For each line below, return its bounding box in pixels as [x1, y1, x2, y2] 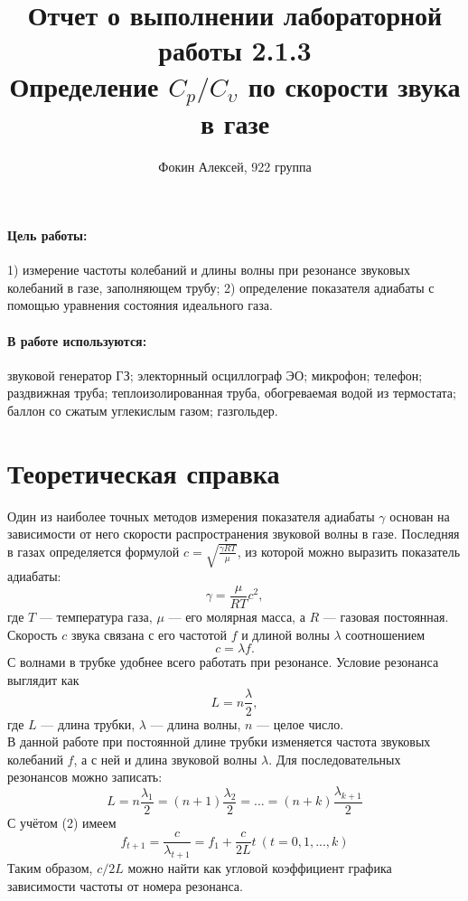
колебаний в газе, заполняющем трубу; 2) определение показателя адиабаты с [7, 277, 435, 296]
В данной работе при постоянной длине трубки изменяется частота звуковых [7, 732, 431, 751]
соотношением [345, 624, 426, 643]
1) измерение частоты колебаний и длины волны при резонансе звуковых [7, 260, 410, 279]
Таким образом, [7, 859, 93, 878]
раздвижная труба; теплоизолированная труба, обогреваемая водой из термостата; [7, 383, 456, 402]
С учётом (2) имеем [7, 812, 117, 831]
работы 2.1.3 [158, 32, 312, 69]
